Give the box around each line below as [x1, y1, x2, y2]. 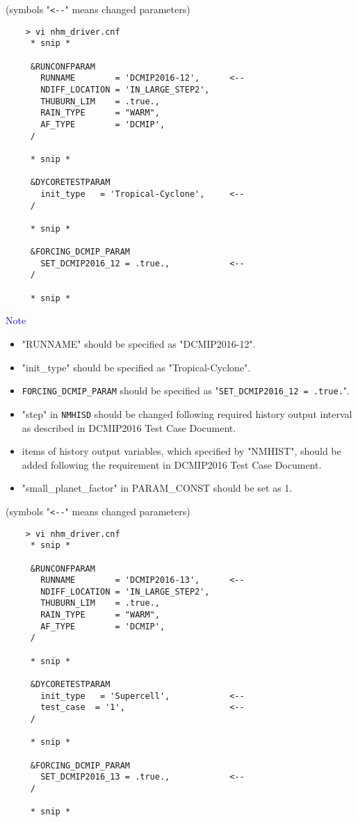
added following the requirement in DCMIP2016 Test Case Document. [22, 457, 322, 472]
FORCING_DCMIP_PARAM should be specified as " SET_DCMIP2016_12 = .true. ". [22, 383, 350, 398]
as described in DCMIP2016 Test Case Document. [22, 420, 236, 435]
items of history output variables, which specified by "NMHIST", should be [22, 444, 341, 458]
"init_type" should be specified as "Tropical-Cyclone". [22, 360, 251, 374]
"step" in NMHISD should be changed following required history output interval [22, 406, 352, 421]
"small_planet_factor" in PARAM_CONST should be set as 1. [22, 481, 293, 495]
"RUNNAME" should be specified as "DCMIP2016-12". [22, 337, 256, 350]
